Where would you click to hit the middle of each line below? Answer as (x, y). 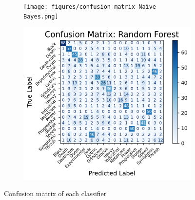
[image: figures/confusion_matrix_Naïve (90, 7)
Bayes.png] (41, 16)
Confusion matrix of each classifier (55, 193)
